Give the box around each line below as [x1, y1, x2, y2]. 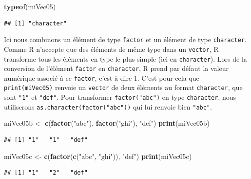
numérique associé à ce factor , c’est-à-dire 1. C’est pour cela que [4, 72, 199, 83]
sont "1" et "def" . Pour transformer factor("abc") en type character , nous [4, 92, 236, 102]
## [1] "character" [4, 20, 67, 27]
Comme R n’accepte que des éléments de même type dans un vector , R [4, 44, 219, 54]
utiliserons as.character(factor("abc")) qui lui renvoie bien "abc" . [4, 101, 212, 112]
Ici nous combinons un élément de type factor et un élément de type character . [4, 34, 247, 45]
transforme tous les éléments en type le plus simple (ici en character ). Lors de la [4, 53, 247, 64]
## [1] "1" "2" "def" [4, 169, 88, 177]
